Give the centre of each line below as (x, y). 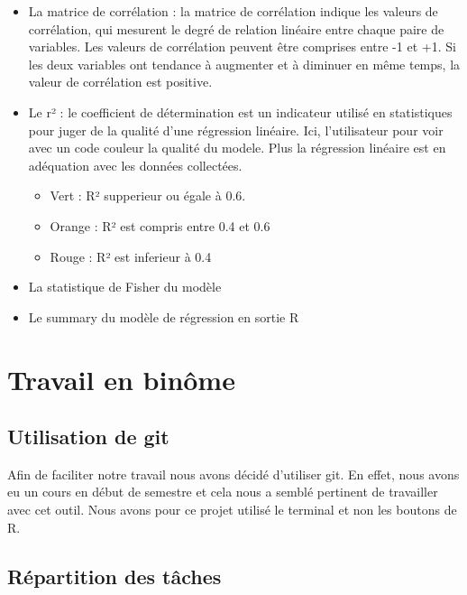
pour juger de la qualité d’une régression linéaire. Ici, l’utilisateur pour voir (236, 130)
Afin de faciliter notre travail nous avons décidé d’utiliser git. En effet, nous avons (233, 474)
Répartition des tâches (114, 576)
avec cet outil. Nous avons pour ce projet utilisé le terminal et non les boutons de (232, 510)
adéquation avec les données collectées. (135, 165)
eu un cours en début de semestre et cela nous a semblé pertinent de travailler (223, 492)
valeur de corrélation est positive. (120, 82)
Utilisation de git (88, 437)
